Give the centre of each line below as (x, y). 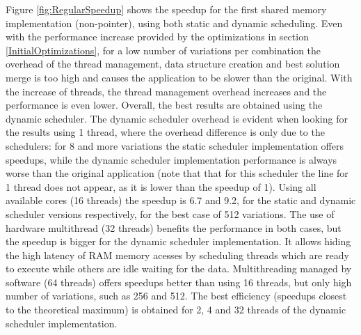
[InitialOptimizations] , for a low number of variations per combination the (163, 50)
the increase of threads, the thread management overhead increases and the (166, 91)
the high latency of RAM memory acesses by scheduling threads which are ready (177, 255)
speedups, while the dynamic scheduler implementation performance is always (171, 159)
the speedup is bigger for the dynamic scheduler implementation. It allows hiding (178, 241)
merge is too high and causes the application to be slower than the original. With (179, 77)
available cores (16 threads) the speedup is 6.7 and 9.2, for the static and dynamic (181, 200)
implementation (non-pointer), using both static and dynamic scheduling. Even (174, 23)
